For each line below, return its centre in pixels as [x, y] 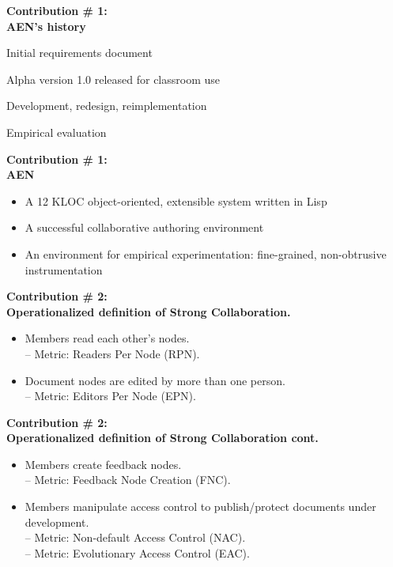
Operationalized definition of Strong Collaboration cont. [162, 438]
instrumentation [64, 269]
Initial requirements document [79, 53]
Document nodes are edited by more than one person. [155, 380]
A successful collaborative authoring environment [144, 227]
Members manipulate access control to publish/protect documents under [200, 507]
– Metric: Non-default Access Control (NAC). [135, 537]
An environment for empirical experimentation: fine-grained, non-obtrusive [206, 253]
